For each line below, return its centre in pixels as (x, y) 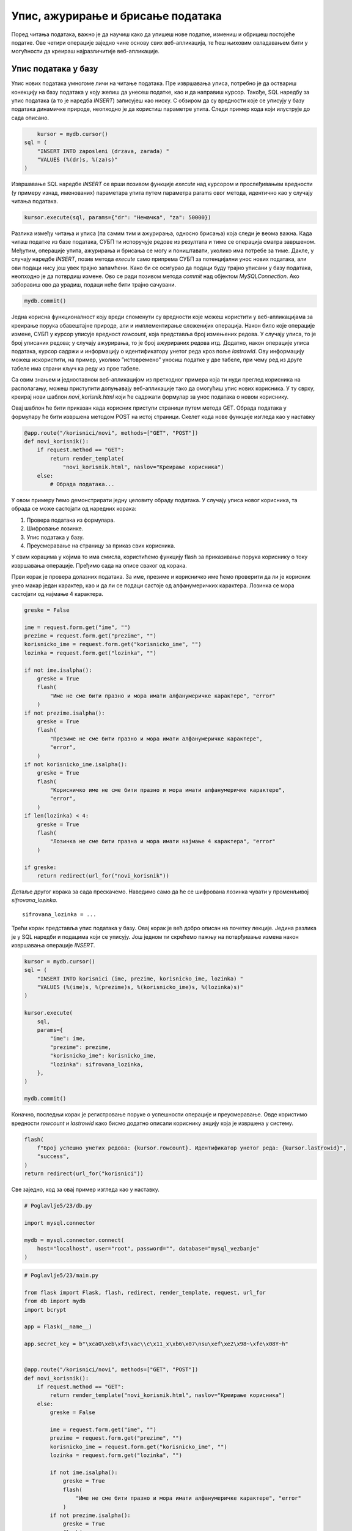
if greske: (40, 867)
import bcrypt (45, 1310)
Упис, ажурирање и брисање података (117, 16)
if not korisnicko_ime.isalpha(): (76, 764)
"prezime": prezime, (81, 1047)
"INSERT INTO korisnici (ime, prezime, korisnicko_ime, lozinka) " (140, 979)
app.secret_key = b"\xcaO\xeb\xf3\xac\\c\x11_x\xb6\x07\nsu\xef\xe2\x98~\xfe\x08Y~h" (156, 1344)
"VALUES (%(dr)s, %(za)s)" (78, 160)
